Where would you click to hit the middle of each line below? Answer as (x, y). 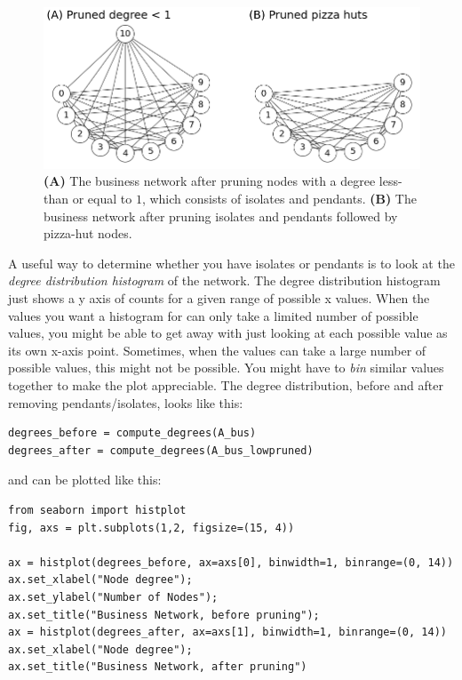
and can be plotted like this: (85, 480)
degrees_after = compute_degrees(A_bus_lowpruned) (161, 450)
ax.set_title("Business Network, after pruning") (158, 667)
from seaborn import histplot (97, 510)
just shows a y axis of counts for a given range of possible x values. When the (219, 298)
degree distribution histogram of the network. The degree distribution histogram (224, 280)
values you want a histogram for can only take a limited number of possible (213, 315)
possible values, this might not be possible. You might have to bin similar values (226, 368)
